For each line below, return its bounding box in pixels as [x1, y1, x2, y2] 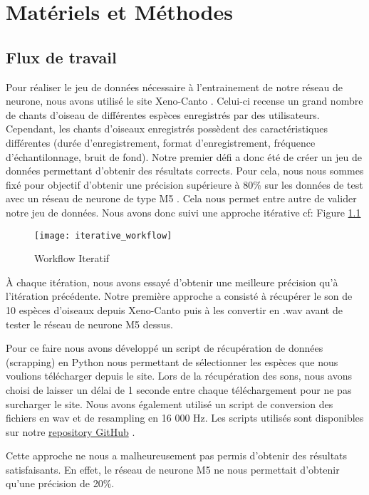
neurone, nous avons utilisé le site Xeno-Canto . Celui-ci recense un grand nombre [6, 93, 363, 108]
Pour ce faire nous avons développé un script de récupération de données [6, 340, 323, 355]
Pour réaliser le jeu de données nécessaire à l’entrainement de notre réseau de [6, 79, 343, 94]
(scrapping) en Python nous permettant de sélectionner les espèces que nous [6, 354, 338, 369]
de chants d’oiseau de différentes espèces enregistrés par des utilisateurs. [6, 107, 320, 122]
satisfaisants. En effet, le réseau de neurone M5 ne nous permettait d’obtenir [6, 462, 340, 476]
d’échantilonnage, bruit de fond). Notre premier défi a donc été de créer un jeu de [6, 149, 362, 164]
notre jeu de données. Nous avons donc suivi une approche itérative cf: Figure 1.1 [6, 204, 361, 219]
